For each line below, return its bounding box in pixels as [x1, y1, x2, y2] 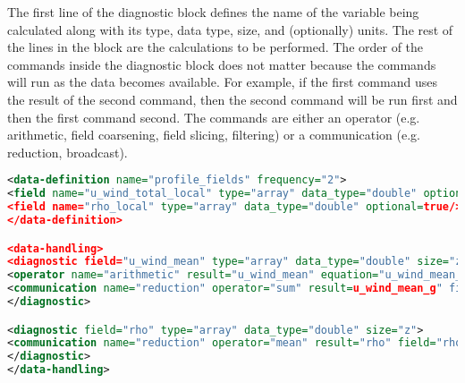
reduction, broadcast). [7, 142, 128, 161]
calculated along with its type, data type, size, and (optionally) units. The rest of [7, 20, 453, 38]
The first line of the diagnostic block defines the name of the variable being [7, 3, 419, 21]
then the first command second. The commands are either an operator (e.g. [7, 107, 420, 126]
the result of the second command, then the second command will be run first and [7, 89, 458, 108]
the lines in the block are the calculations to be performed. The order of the [7, 38, 424, 56]
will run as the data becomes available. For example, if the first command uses [7, 72, 437, 91]
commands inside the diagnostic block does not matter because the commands [7, 55, 436, 73]
